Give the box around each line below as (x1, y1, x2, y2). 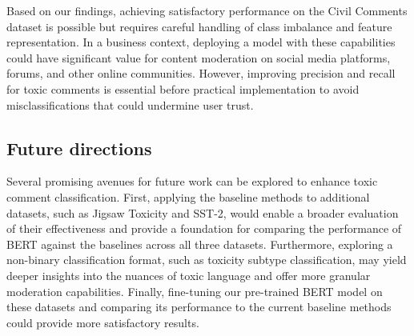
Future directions (6, 135, 152, 160)
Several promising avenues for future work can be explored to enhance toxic (6, 173, 378, 190)
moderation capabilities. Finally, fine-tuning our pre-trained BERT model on (6, 282, 383, 299)
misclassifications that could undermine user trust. (6, 96, 254, 113)
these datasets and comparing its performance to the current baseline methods (6, 298, 392, 315)
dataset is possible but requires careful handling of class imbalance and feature (6, 18, 392, 34)
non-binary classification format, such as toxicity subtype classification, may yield (6, 251, 407, 268)
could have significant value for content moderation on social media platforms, (6, 49, 391, 66)
